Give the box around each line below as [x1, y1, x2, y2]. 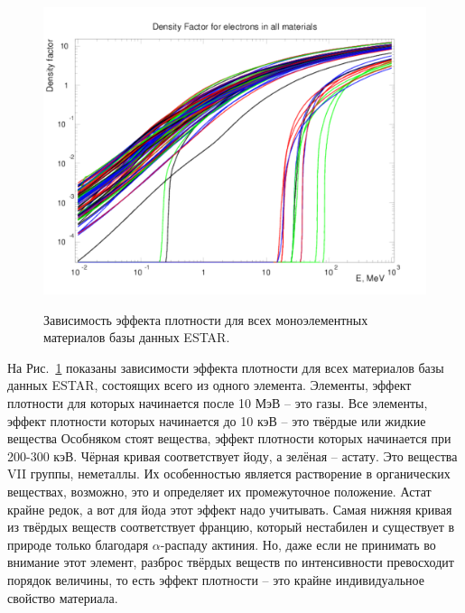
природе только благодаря [7, 534, 149, 553]
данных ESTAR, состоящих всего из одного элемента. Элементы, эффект [7, 376, 412, 395]
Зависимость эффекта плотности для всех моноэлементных [43, 310, 368, 329]
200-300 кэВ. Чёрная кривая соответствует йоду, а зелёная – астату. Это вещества [7, 446, 458, 465]
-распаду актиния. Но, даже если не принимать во [160, 534, 436, 553]
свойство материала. [7, 588, 118, 607]
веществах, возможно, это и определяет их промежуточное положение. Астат [7, 481, 432, 500]
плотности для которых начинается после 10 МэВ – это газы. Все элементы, [7, 393, 428, 412]
